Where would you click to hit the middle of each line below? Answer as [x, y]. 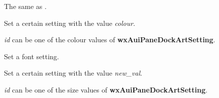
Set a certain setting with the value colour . [70, 23]
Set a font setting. [32, 56]
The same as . [25, 6]
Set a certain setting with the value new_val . [73, 73]
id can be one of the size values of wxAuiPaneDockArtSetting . [106, 89]
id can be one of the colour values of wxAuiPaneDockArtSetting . [110, 40]
